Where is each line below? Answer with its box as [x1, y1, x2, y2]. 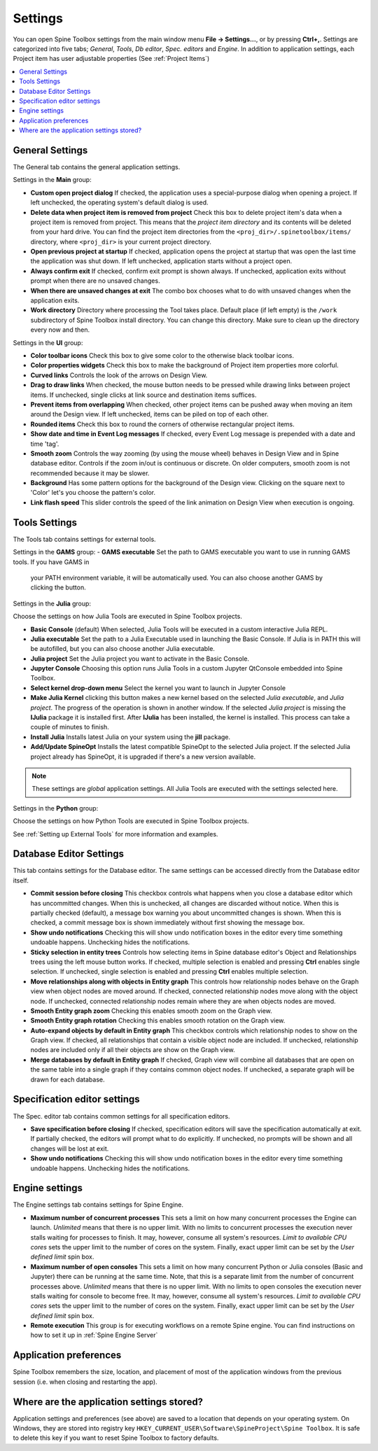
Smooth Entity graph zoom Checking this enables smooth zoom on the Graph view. [30, 1007, 272, 1015]
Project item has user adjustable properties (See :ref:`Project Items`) [13, 55, 210, 63]
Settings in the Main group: [13, 176, 92, 184]
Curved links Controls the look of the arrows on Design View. [30, 371, 208, 379]
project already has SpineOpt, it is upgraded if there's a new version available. [30, 752, 256, 761]
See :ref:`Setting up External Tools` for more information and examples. [13, 829, 218, 838]
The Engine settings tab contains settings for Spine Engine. [13, 1200, 184, 1209]
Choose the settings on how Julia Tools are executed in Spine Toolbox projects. [13, 612, 243, 621]
